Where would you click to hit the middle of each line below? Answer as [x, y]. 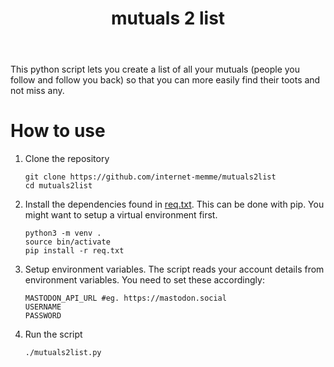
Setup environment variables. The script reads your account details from [174, 269]
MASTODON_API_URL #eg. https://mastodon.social [125, 298]
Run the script [53, 334]
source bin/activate [67, 242]
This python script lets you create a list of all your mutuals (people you [155, 69]
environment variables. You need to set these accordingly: [144, 280]
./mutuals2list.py [63, 353]
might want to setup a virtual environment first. [121, 215]
